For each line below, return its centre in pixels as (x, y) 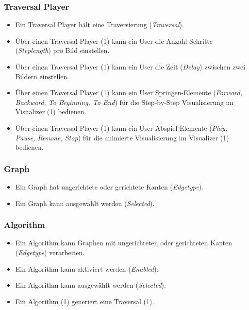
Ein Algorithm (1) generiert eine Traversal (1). (85, 301)
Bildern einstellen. (42, 76)
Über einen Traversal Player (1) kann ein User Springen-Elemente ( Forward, (129, 93)
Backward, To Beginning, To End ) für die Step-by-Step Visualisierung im (124, 102)
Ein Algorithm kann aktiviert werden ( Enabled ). (87, 268)
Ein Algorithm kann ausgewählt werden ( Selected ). (91, 285)
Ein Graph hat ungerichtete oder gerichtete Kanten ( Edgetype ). (109, 186)
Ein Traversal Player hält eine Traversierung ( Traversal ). (100, 25)
